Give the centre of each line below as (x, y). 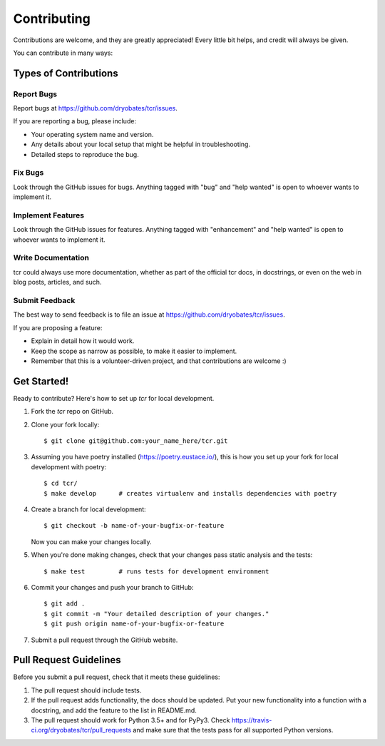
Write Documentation (51, 258)
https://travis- (252, 720)
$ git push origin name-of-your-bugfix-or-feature (134, 624)
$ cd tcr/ (61, 484)
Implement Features (49, 215)
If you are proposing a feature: (58, 327)
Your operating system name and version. (92, 134)
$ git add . (65, 604)
